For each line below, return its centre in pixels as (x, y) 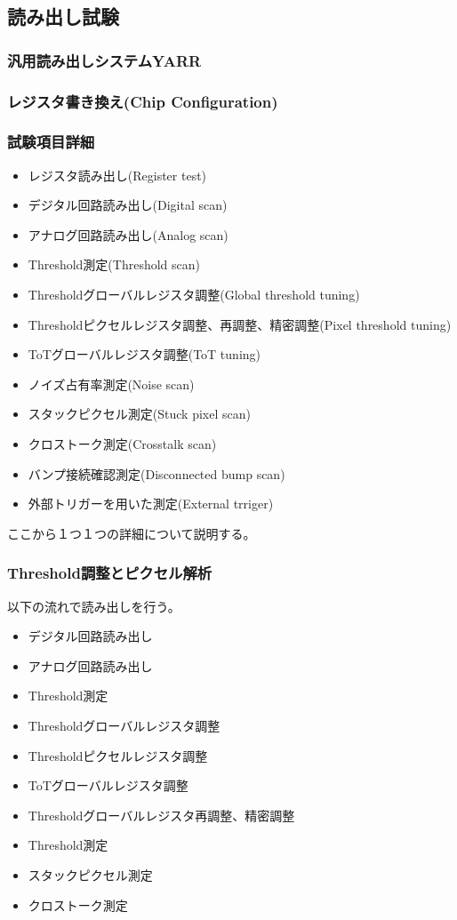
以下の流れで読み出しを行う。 (94, 606)
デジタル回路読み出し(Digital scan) (128, 205)
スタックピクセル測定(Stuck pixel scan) (139, 414)
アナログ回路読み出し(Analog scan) (128, 234)
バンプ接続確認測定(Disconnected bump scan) (156, 473)
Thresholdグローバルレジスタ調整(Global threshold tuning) (194, 295)
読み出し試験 (63, 16)
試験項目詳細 (51, 142)
